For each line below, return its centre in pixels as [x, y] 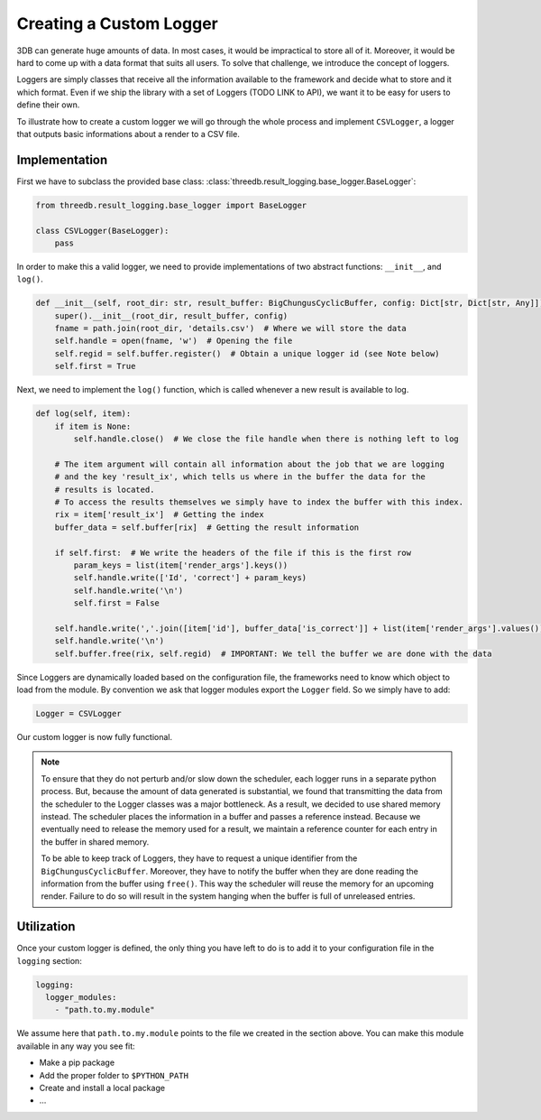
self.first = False [116, 603]
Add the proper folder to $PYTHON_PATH [114, 1075]
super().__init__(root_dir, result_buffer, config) [171, 315]
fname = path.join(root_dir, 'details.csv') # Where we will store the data [231, 329]
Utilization [46, 926]
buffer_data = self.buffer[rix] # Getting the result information [207, 527]
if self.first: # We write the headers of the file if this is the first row [233, 552]
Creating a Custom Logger [117, 23]
